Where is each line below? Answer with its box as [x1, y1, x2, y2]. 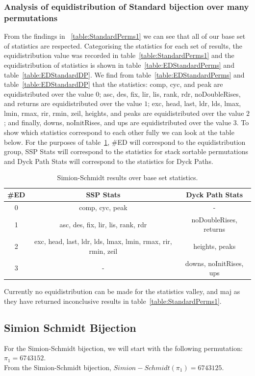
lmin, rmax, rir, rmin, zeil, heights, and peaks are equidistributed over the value [4, 107, 244, 118]
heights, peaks [193, 241, 236, 251]
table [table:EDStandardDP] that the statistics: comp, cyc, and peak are [4, 79, 223, 89]
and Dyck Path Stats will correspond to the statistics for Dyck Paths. [4, 156, 213, 166]
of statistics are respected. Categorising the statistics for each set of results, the [4, 40, 242, 51]
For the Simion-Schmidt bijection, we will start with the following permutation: [4, 343, 243, 353]
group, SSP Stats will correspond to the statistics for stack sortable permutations [4, 146, 249, 157]
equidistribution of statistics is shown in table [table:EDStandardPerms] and [4, 59, 234, 70]
